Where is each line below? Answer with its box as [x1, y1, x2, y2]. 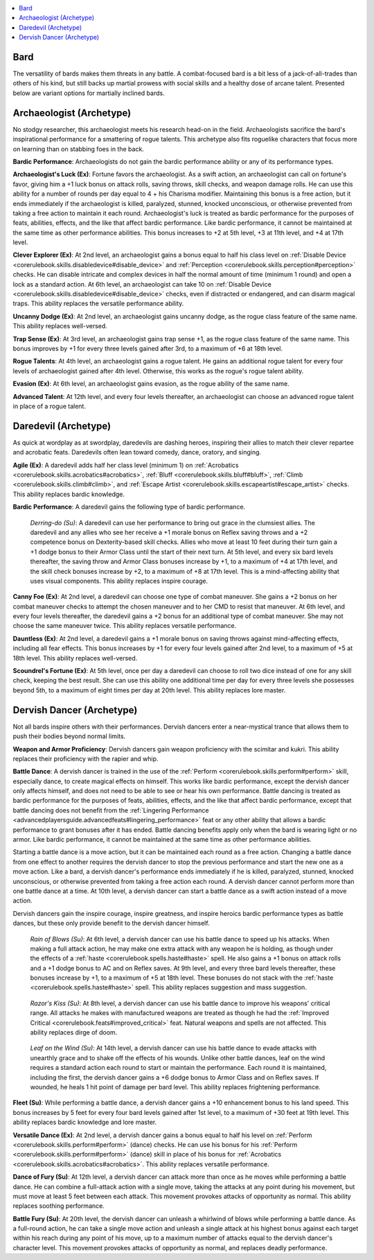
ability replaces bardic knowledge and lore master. [12, 1118, 157, 1127]
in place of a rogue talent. [12, 402, 87, 410]
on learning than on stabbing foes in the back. [12, 144, 145, 153]
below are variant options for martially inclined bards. [12, 89, 166, 97]
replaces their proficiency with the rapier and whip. [12, 754, 159, 763]
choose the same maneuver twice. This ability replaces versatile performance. [12, 622, 237, 630]
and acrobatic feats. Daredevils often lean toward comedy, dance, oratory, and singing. [12, 448, 262, 457]
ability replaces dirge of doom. [30, 1028, 118, 1037]
